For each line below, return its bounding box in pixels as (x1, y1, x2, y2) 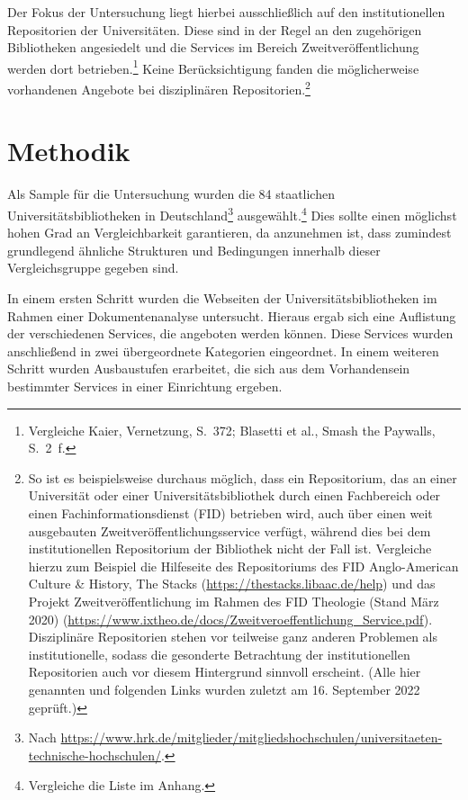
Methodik (7, 132, 130, 169)
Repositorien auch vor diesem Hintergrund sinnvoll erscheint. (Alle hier (28, 662, 421, 681)
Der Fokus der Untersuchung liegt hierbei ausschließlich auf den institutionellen (7, 3, 445, 21)
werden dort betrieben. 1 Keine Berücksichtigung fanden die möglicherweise (7, 56, 419, 77)
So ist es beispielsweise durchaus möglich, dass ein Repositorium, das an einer (28, 468, 457, 487)
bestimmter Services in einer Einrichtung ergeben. (7, 377, 283, 395)
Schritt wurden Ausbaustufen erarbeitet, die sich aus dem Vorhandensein (7, 359, 410, 378)
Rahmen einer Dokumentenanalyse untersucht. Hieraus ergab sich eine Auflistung (7, 306, 456, 325)
